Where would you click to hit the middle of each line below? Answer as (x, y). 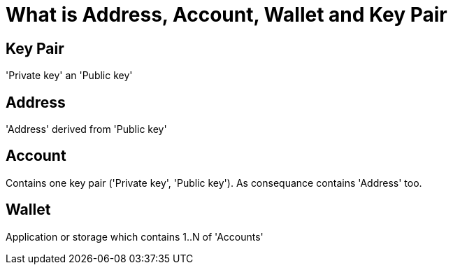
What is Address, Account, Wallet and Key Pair (226, 15)
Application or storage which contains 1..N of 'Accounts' (135, 236)
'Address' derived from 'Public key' (86, 129)
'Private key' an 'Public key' (69, 76)
